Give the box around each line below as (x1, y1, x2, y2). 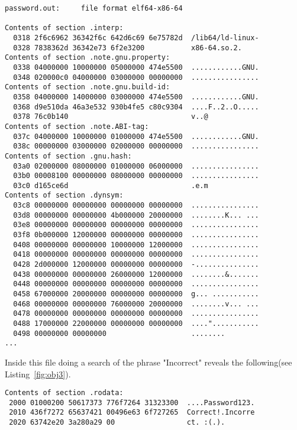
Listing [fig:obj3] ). (5, 367, 71, 380)
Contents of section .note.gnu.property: (5, 53, 170, 62)
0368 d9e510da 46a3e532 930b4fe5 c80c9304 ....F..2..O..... (13, 102, 259, 111)
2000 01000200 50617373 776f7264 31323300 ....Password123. (9, 398, 255, 407)
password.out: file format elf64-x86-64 (5, 4, 183, 12)
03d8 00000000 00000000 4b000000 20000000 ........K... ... (13, 211, 259, 219)
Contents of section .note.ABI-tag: (5, 122, 149, 131)
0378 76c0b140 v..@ (13, 112, 208, 121)
